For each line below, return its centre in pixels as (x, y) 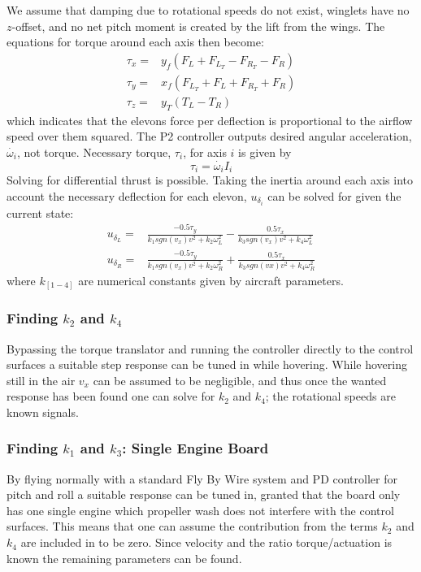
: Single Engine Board (195, 448)
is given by (265, 152)
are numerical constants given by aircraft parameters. (211, 280)
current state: (40, 212)
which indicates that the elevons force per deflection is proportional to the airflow (210, 120)
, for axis (205, 152)
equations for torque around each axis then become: (135, 42)
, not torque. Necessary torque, (94, 152)
